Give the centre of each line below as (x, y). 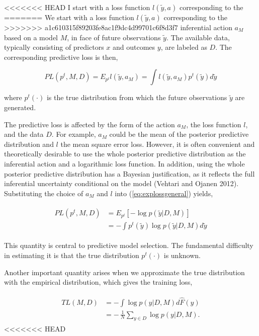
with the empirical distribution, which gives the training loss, (98, 282)
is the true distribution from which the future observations (137, 97)
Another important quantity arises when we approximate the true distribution (124, 272)
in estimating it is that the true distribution (72, 255)
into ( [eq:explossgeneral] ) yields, (164, 193)
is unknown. (182, 255)
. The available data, (198, 37)
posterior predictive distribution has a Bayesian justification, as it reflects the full (129, 173)
